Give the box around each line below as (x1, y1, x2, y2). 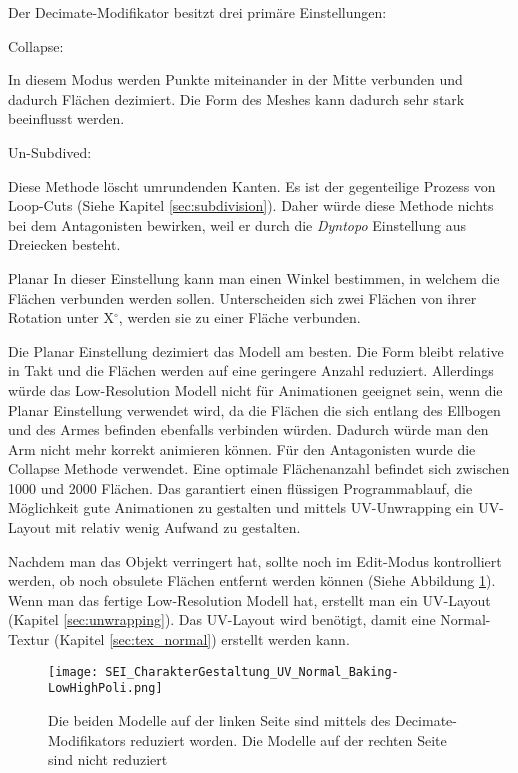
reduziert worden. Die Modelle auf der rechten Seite (130, 729, 447, 750)
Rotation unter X (8, 307, 115, 328)
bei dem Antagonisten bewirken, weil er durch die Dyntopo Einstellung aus (8, 214, 466, 235)
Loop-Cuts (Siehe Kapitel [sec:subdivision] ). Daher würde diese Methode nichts (8, 195, 494, 216)
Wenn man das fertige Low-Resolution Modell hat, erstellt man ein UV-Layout (8, 589, 491, 610)
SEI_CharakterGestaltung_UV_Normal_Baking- (105, 664, 399, 679)
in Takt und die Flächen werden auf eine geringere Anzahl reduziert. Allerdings (8, 360, 494, 381)
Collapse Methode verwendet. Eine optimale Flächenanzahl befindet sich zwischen (8, 458, 510, 479)
